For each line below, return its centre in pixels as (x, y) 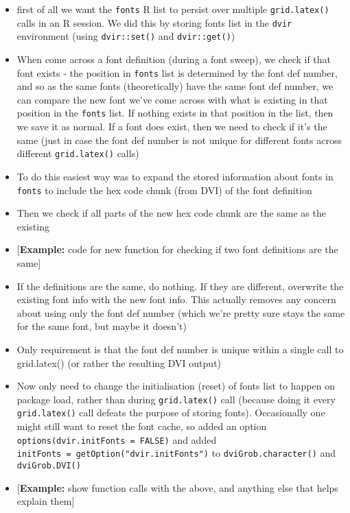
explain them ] (46, 501)
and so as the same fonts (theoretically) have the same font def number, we (175, 86)
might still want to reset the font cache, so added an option (142, 426)
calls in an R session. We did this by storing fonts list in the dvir (154, 22)
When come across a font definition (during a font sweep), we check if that (174, 59)
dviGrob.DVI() (49, 465)
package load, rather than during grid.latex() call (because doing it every (176, 399)
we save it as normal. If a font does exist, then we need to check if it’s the (172, 127)
